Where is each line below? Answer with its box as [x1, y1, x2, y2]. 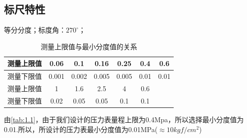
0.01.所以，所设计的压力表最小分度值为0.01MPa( [4, 124, 158, 134]
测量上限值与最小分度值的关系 [40, 41, 137, 51]
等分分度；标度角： [4, 25, 66, 35]
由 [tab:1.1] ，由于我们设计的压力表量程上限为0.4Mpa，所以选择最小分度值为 [4, 114, 244, 125]
